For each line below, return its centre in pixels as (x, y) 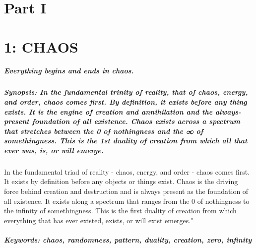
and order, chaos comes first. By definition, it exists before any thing (126, 101)
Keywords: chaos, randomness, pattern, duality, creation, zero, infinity (128, 240)
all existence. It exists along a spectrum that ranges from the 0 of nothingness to (127, 201)
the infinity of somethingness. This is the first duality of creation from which (120, 211)
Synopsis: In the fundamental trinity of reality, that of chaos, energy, (126, 92)
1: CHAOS (41, 46)
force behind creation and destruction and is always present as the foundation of (126, 191)
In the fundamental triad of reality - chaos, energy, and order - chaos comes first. (127, 171)
